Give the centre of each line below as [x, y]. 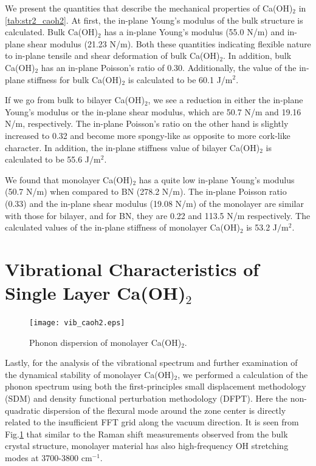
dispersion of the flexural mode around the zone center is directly [164, 410]
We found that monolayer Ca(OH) [69, 179]
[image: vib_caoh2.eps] [77, 323]
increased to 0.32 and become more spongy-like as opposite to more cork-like [148, 135]
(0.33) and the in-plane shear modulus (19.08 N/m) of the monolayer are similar [154, 203]
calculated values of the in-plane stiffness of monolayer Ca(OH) [122, 227]
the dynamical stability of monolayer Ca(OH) [90, 374]
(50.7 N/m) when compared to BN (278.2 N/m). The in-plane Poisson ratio [146, 191]
